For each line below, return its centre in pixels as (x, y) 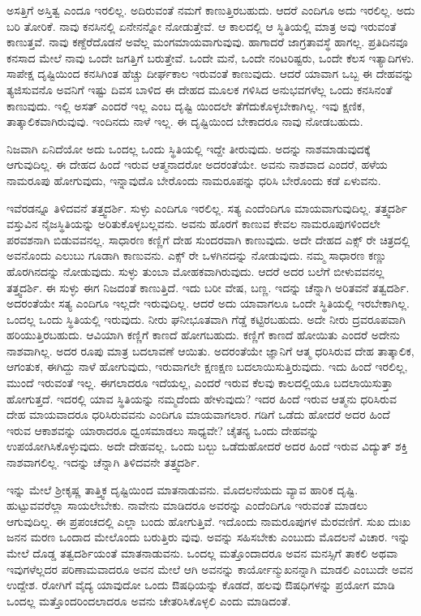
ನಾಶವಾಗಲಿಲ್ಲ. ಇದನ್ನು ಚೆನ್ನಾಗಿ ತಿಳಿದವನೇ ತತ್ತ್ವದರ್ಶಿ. (103, 462)
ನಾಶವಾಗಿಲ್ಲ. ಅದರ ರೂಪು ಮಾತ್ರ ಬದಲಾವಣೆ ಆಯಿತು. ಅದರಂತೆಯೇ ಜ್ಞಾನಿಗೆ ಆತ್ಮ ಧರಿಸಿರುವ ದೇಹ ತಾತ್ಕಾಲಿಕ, (210, 350)
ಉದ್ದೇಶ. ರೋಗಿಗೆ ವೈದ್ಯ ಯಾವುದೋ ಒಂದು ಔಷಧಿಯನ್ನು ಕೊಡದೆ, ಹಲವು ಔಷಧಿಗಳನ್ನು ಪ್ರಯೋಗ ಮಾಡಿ (201, 585)
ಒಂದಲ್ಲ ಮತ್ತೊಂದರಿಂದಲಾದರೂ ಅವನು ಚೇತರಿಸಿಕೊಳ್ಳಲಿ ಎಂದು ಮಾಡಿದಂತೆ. (149, 600)
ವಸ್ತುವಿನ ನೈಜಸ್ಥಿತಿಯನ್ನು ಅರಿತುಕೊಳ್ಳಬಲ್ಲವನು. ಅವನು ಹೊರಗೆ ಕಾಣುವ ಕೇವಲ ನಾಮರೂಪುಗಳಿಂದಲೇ (193, 224)
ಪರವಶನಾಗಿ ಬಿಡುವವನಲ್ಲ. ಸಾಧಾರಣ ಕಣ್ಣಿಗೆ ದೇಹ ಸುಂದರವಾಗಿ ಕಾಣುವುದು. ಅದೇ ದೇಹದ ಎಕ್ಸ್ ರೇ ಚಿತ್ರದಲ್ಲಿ (208, 239)
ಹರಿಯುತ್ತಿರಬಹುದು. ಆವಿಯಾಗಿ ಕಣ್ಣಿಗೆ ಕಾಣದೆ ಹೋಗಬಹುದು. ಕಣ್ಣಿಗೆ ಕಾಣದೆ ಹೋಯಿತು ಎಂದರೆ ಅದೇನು (203, 335)
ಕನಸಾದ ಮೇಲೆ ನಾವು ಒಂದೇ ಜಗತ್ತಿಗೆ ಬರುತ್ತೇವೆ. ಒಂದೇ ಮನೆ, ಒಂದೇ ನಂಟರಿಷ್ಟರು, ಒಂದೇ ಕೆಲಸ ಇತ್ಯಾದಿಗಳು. (210, 57)
